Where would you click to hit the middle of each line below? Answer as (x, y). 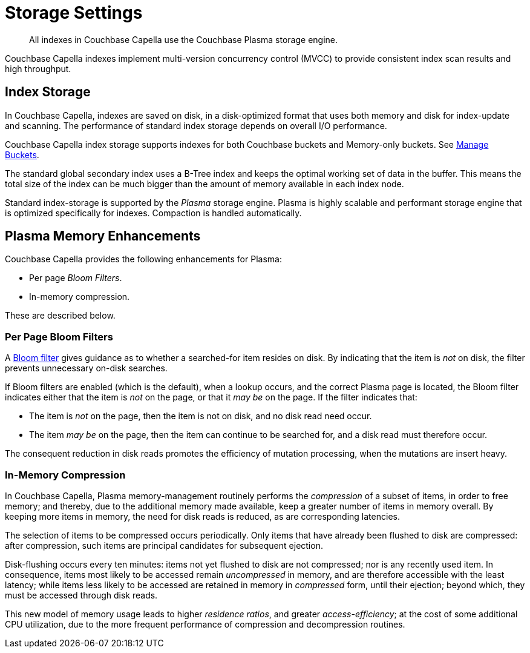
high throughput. (38, 68)
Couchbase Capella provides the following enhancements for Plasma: (143, 259)
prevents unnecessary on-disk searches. (86, 368)
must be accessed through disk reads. (81, 595)
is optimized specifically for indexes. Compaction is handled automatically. (153, 213)
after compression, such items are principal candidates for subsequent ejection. (164, 545)
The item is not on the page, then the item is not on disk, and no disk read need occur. (201, 416)
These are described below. (60, 316)
